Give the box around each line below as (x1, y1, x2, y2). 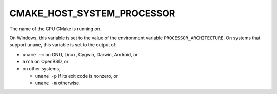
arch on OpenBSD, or (22, 59, 69, 65)
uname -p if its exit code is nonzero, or (35, 73, 118, 79)
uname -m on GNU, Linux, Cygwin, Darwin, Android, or (22, 51, 138, 57)
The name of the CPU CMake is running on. (9, 26, 102, 32)
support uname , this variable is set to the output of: (9, 42, 117, 48)
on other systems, (22, 65, 61, 72)
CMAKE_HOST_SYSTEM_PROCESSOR (9, 8, 175, 19)
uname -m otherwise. (35, 80, 81, 86)
